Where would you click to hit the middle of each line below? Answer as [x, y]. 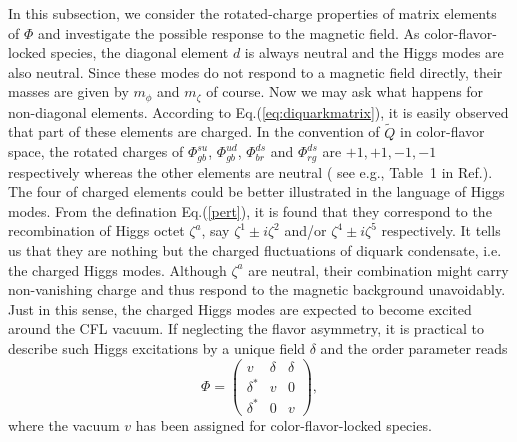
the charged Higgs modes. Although [117, 269]
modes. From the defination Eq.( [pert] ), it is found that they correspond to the [250, 210]
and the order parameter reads [414, 348]
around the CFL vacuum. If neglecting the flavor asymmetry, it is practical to [246, 328]
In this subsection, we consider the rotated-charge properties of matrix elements [252, 13]
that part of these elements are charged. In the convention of [194, 131]
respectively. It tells [441, 230]
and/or [305, 230]
